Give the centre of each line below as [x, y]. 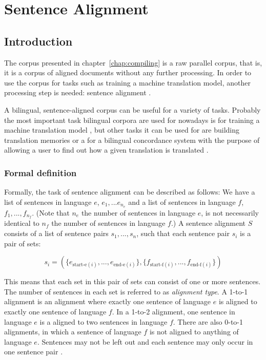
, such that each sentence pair [183, 233]
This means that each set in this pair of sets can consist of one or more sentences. [132, 281]
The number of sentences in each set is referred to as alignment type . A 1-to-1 [126, 291]
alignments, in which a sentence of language [73, 332]
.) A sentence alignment [208, 223]
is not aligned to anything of [194, 332]
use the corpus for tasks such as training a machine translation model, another [128, 82]
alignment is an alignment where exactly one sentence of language [108, 301]
